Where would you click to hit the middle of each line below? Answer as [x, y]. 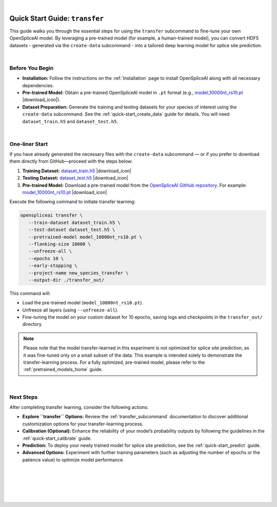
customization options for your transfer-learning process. [83, 424]
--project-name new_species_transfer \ [78, 273]
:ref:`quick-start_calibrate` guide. [57, 438]
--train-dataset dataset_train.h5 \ [74, 222]
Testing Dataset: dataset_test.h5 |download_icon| [75, 178]
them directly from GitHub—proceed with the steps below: [71, 161]
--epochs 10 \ [46, 258]
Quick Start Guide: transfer [57, 18]
